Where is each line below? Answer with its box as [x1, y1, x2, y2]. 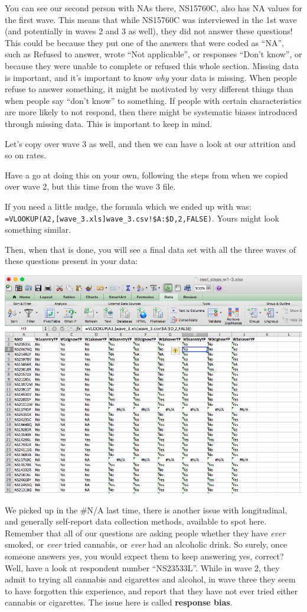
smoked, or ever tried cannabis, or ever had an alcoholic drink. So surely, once [5, 538, 288, 551]
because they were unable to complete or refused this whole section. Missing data [5, 59, 299, 71]
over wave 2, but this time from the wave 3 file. [5, 180, 176, 193]
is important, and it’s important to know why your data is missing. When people [5, 71, 297, 83]
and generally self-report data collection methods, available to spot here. [5, 515, 267, 528]
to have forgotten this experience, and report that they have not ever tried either [5, 584, 298, 597]
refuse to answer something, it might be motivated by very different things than [5, 83, 293, 95]
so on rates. [5, 149, 47, 161]
